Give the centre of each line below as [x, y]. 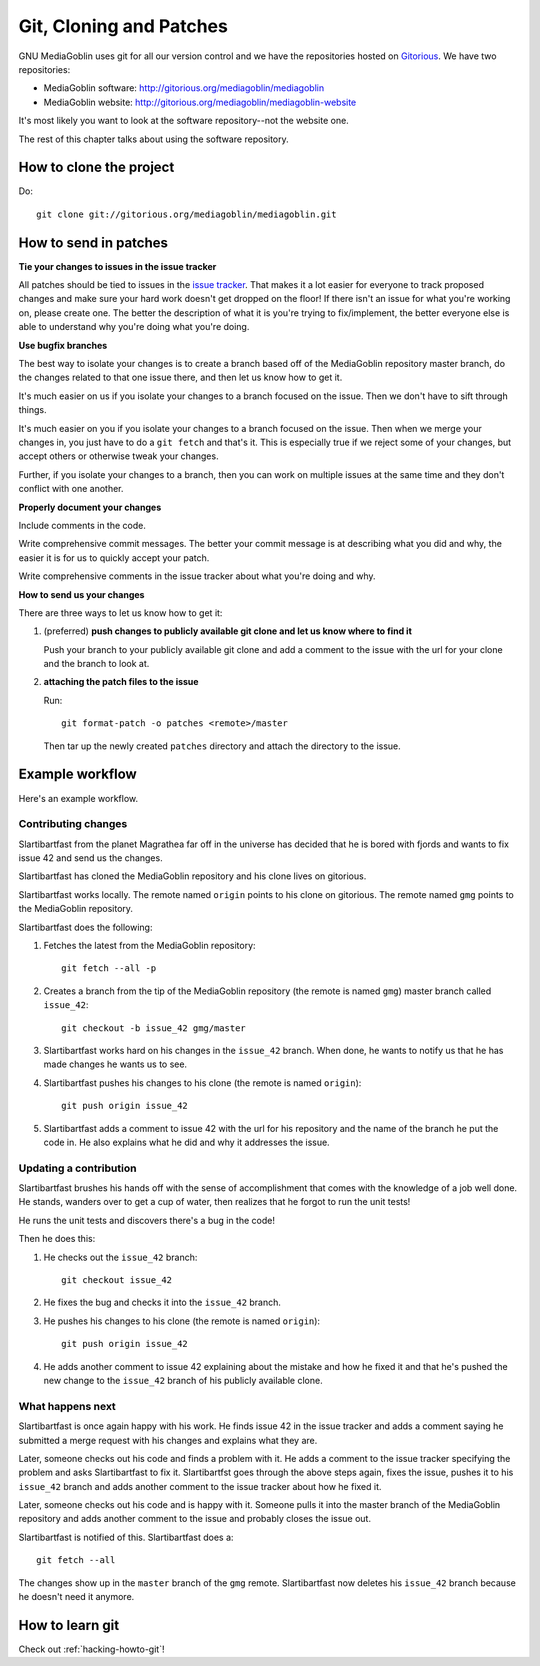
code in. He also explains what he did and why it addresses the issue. [186, 1142]
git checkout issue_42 [117, 1280]
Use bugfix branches [63, 345]
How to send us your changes [81, 594]
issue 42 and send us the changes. [91, 858]
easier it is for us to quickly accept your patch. [114, 557]
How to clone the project [96, 167]
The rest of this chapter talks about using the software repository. [153, 139]
